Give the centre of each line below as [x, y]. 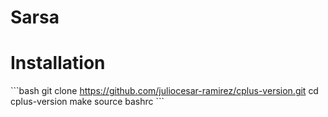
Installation [58, 63]
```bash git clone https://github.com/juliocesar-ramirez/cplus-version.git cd [164, 91]
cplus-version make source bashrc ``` [87, 102]
